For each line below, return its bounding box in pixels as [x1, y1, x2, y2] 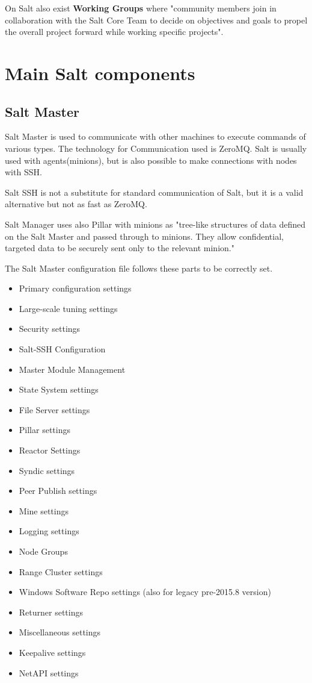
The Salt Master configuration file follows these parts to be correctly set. [5, 261, 273, 274]
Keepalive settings [19, 646, 86, 658]
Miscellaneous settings [19, 626, 101, 638]
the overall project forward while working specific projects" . [5, 25, 224, 38]
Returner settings [19, 605, 84, 618]
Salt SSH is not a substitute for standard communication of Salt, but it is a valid [5, 186, 304, 198]
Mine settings [19, 504, 69, 517]
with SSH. [5, 166, 42, 178]
